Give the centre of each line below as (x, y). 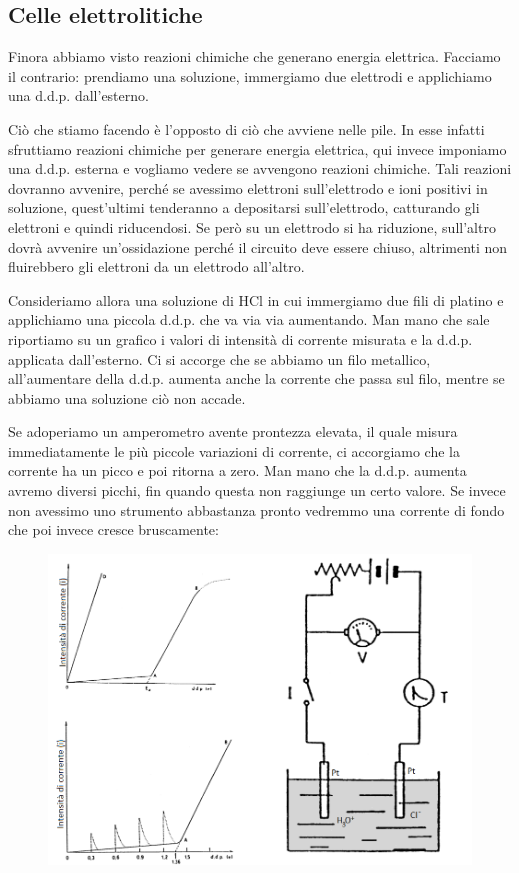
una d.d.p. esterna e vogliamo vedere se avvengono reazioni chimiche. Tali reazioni (260, 168)
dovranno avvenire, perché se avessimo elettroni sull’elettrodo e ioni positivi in (248, 187)
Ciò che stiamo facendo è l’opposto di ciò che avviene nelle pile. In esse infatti (246, 128)
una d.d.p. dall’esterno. (78, 95)
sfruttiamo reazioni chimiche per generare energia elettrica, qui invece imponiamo (257, 148)
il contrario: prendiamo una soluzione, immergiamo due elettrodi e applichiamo (250, 75)
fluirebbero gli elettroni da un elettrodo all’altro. (156, 266)
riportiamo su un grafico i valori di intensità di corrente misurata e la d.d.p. (240, 338)
